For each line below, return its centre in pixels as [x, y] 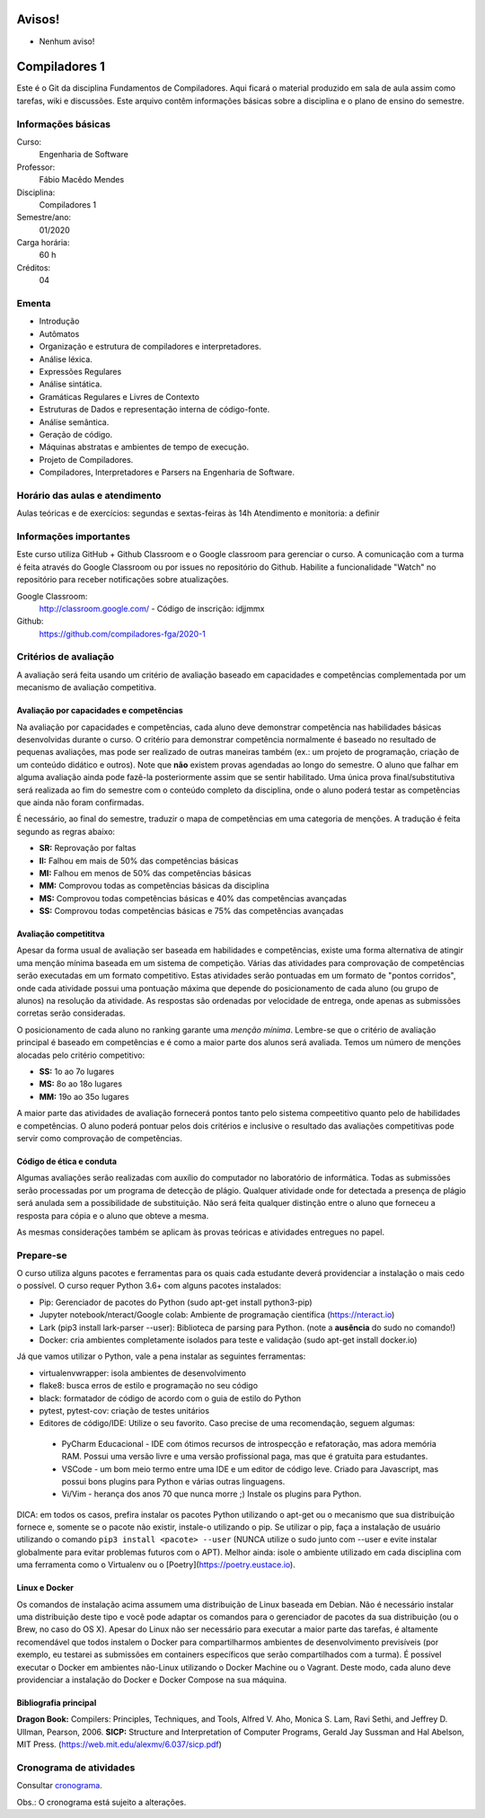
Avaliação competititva [61, 934]
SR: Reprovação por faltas [88, 848]
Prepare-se [42, 1255]
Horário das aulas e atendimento [89, 495]
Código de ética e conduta [66, 1161]
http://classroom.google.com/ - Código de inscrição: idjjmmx [152, 608]
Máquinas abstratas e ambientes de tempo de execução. [144, 447]
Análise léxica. [66, 359]
